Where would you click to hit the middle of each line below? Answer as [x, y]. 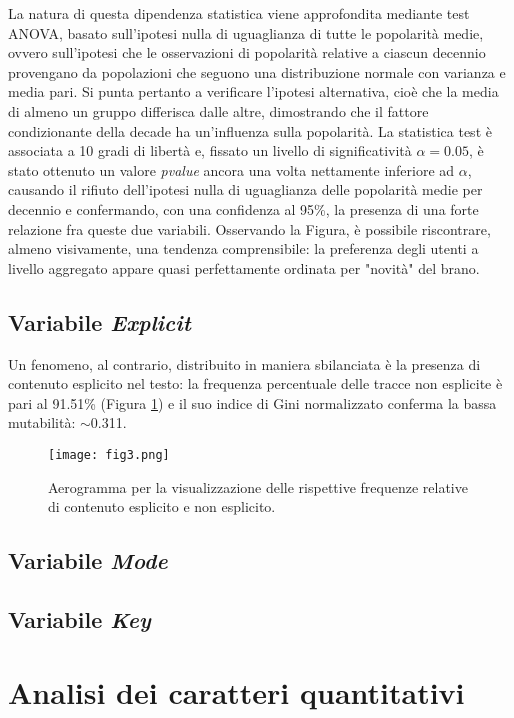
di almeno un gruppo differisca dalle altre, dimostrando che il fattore [218, 110]
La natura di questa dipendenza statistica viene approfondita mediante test [239, 13]
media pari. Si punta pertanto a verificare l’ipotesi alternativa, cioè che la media [253, 91]
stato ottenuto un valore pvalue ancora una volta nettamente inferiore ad [231, 169]
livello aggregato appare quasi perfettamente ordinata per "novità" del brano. [244, 267]
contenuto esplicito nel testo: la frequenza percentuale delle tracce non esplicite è [255, 383]
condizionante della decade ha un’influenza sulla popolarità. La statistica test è [250, 130]
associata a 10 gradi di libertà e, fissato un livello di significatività [210, 150]
